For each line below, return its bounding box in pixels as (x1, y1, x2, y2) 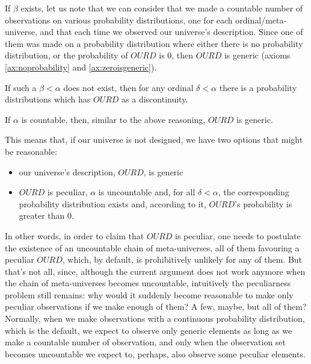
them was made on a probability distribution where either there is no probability (5, 37, 303, 49)
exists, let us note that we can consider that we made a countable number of (20, 2, 303, 14)
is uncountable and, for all (98, 186, 196, 198)
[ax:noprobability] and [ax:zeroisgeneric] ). (5, 60, 157, 73)
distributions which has (5, 93, 91, 105)
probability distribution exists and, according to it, (19, 197, 206, 210)
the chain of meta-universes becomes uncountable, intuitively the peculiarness (5, 277, 291, 289)
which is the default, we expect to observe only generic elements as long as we (5, 324, 292, 336)
